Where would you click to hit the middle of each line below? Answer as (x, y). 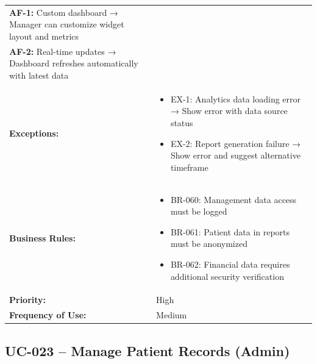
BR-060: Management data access (233, 199)
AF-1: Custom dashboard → (64, 12)
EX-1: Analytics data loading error (236, 98)
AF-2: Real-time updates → (63, 51)
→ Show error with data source (229, 111)
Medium (172, 315)
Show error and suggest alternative (235, 155)
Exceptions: (34, 133)
